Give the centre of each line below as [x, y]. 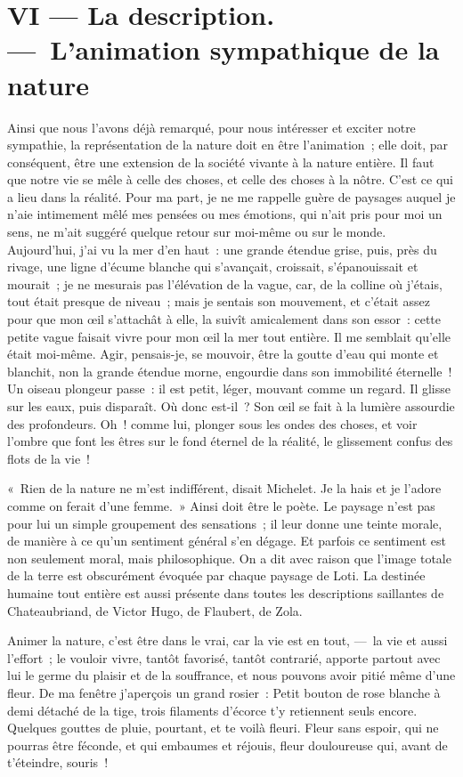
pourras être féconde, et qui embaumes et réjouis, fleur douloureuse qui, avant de [227, 745]
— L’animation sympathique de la [223, 49]
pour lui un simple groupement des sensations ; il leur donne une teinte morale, [225, 523]
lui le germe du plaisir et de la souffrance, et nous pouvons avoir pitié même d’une [231, 675]
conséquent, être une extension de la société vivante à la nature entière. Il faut [221, 162]
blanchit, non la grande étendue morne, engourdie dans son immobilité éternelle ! [230, 371]
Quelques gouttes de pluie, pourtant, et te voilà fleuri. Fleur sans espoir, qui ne [223, 728]
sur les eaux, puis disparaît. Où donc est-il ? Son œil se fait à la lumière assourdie [231, 406]
